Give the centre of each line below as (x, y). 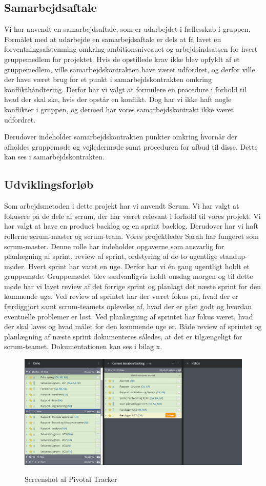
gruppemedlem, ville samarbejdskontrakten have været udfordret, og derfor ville (130, 69)
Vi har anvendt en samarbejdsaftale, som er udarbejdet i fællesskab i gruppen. (127, 29)
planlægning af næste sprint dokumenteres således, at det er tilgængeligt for (123, 336)
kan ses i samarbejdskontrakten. (54, 157)
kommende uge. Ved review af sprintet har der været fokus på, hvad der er (121, 296)
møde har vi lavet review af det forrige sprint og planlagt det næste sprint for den (133, 286)
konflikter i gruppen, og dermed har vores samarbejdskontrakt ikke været (119, 109)
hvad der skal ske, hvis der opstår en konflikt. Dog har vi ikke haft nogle (118, 99)
